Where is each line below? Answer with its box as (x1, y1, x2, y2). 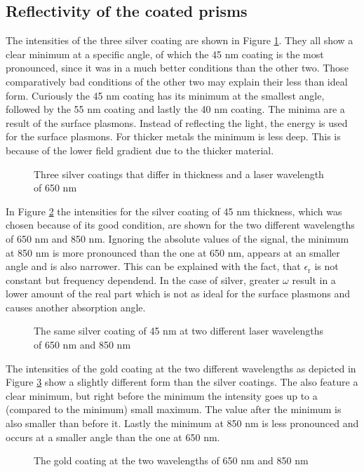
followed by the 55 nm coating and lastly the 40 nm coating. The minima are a (6, 102, 345, 116)
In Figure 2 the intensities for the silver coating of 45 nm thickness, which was (6, 203, 342, 218)
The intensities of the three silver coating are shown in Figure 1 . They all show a (6, 33, 353, 48)
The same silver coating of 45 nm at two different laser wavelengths (34, 323, 323, 338)
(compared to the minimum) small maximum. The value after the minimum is (6, 402, 342, 417)
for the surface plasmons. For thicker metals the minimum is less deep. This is (6, 129, 341, 144)
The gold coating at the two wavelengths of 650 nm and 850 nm (34, 453, 309, 468)
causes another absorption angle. (6, 299, 146, 314)
